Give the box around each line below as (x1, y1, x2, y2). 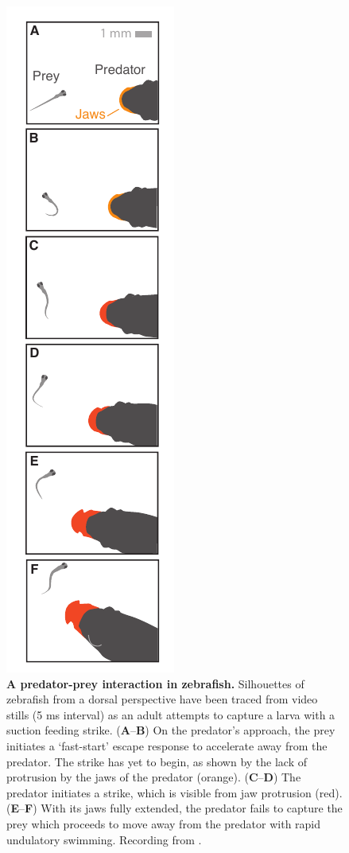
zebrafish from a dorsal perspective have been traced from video (6, 691, 318, 707)
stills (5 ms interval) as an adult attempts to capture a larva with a (6, 706, 335, 723)
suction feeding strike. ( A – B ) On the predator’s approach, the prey (6, 722, 335, 738)
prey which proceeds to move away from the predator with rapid (6, 815, 321, 832)
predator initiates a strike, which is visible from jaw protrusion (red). (6, 784, 343, 800)
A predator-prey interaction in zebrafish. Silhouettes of (6, 675, 304, 691)
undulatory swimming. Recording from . (6, 831, 202, 847)
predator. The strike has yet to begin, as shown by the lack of (6, 753, 308, 769)
